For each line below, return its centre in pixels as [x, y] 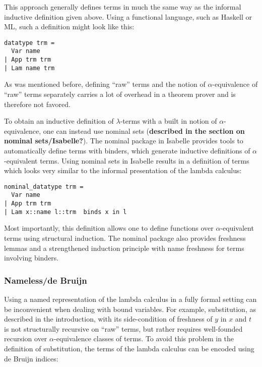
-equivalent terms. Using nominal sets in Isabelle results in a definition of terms [127, 160]
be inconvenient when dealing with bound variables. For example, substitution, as [130, 309]
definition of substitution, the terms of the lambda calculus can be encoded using [129, 348]
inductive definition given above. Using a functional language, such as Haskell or [128, 16]
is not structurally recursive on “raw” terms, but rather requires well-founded [123, 328]
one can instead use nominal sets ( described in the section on [144, 130]
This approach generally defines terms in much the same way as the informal [123, 7]
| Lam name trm [29, 68]
